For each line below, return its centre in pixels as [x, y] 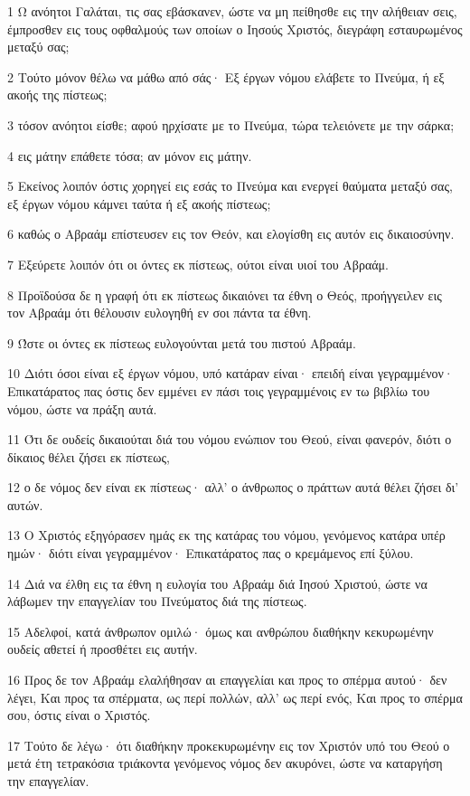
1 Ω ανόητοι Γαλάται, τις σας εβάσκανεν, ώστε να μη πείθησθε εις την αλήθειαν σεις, [232, 11]
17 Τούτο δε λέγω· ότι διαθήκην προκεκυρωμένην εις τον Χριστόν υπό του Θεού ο [229, 745]
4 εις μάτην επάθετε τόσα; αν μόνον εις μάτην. [130, 155]
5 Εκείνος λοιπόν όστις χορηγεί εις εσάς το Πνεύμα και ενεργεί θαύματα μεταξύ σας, [230, 186]
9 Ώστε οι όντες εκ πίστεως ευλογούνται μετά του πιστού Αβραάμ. [182, 342]
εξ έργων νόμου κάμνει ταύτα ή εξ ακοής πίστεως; [139, 203]
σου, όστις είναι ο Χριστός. [79, 715]
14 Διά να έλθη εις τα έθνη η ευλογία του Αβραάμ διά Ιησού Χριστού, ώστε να [217, 583]
